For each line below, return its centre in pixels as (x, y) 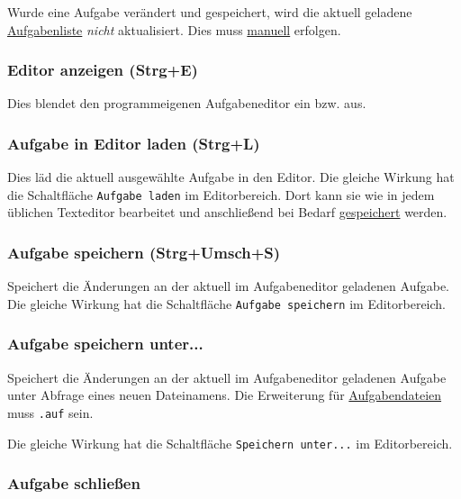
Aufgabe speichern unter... (105, 344)
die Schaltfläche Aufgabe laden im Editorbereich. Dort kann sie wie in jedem (221, 194)
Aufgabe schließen (74, 483)
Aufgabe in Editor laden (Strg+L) (134, 143)
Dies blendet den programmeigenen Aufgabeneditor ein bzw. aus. (187, 103)
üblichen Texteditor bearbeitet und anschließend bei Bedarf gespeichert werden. (227, 212)
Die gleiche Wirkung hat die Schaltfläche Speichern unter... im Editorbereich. (230, 443)
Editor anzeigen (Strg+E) (103, 70)
